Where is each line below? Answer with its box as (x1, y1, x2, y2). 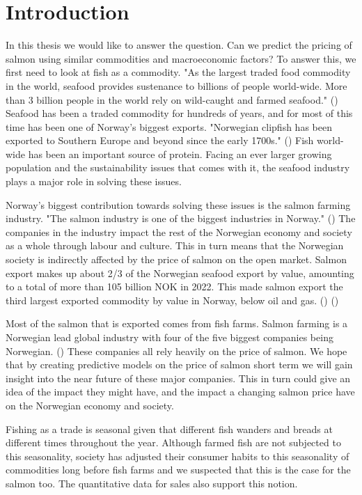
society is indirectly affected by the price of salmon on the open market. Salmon (6, 252, 347, 267)
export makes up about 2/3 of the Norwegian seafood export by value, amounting (6, 265, 354, 280)
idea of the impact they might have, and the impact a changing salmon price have (6, 384, 355, 399)
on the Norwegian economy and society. (6, 398, 174, 412)
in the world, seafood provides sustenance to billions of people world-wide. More (6, 78, 347, 93)
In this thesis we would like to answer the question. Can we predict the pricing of (6, 38, 352, 52)
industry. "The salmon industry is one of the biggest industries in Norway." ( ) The (6, 211, 356, 226)
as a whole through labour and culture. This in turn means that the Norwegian (6, 238, 344, 253)
